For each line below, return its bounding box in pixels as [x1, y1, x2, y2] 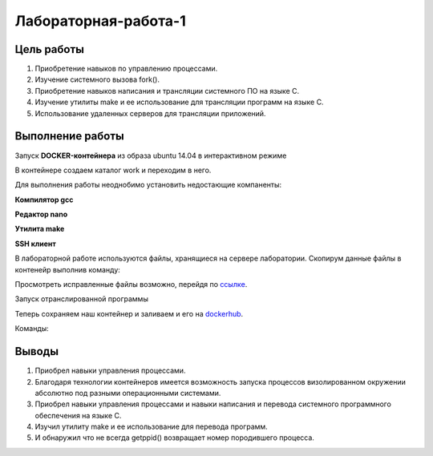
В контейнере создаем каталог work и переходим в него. [14, 165, 212, 175]
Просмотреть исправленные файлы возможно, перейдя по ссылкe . [14, 280, 248, 289]
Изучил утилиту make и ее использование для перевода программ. [34, 422, 268, 432]
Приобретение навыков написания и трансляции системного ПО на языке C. [34, 86, 300, 95]
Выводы [14, 345, 59, 358]
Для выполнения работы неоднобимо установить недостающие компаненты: [14, 180, 282, 190]
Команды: [14, 324, 50, 333]
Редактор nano [14, 209, 68, 220]
